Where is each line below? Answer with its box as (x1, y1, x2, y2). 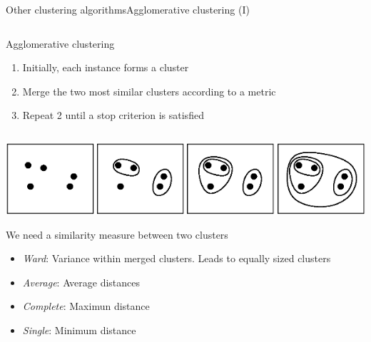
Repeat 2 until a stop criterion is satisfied (22, 108, 204, 123)
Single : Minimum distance (22, 323, 136, 338)
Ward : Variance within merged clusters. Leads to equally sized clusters (22, 251, 331, 266)
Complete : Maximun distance (22, 299, 150, 313)
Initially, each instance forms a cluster (22, 60, 189, 75)
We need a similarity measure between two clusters (6, 227, 228, 242)
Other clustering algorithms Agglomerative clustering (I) (6, 2, 250, 16)
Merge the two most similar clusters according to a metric (22, 83, 276, 98)
